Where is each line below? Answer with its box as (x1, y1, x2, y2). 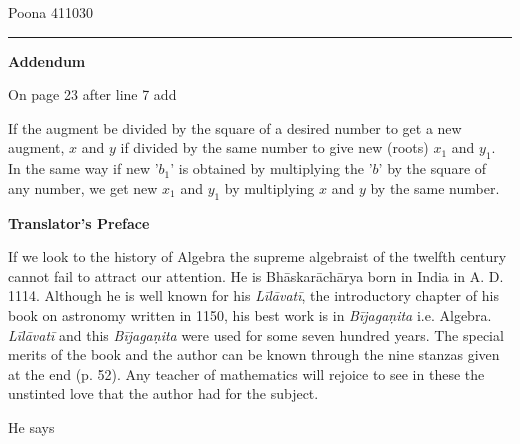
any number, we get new (8, 177, 158, 198)
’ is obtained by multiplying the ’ (170, 158, 373, 179)
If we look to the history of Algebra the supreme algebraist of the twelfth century (8, 246, 507, 267)
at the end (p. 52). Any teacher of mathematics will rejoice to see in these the (8, 363, 485, 384)
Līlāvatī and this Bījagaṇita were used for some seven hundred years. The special (8, 324, 504, 345)
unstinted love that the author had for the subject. (8, 383, 319, 404)
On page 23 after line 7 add (8, 84, 177, 105)
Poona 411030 (8, 2, 93, 22)
